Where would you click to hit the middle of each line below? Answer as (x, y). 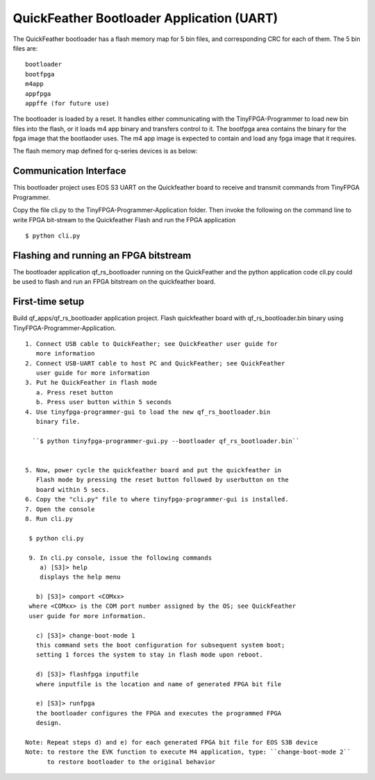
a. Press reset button (75, 392)
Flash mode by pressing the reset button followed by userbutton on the (162, 480)
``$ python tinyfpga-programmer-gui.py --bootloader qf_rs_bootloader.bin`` (166, 441)
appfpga (38, 93)
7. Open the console (60, 509)
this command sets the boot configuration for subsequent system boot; (160, 645)
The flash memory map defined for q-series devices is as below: (105, 151)
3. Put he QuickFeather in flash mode (91, 383)
